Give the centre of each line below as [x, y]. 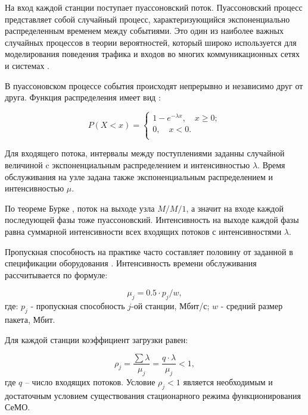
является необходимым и [228, 382]
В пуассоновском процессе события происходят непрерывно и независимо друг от [154, 85]
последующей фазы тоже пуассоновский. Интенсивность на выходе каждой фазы [152, 220]
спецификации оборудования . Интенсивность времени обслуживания [131, 263]
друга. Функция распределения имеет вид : [83, 97]
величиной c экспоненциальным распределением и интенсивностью [127, 165]
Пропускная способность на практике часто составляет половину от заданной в [149, 251]
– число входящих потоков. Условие [90, 382]
